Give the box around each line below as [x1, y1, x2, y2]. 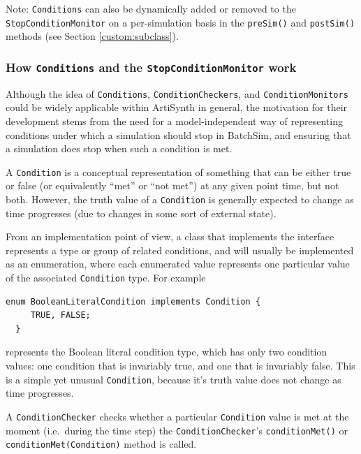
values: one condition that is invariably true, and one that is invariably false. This [6, 358, 355, 373]
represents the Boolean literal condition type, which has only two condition [6, 344, 327, 359]
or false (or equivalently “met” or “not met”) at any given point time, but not [6, 178, 339, 193]
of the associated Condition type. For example [6, 270, 206, 284]
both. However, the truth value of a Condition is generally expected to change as [6, 191, 354, 206]
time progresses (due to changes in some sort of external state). [6, 205, 277, 220]
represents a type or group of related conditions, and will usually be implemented [6, 242, 354, 257]
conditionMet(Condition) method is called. [6, 437, 197, 451]
